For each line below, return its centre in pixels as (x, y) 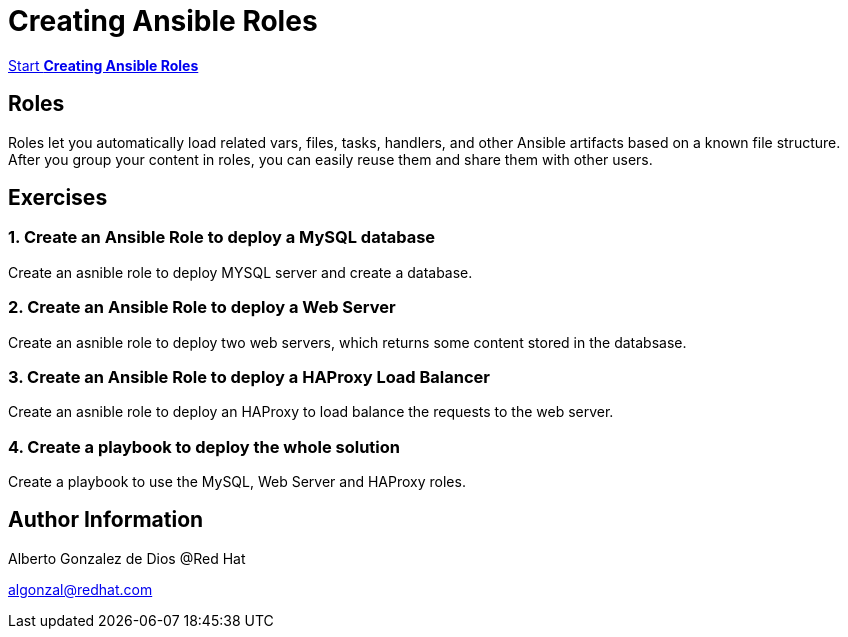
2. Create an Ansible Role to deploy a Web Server (202, 307)
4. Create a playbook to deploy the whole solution (204, 446)
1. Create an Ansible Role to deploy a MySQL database (222, 237)
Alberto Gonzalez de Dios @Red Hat (127, 558)
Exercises (58, 198)
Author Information (106, 520)
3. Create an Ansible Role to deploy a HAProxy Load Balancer (249, 376)
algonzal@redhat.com (80, 589)
